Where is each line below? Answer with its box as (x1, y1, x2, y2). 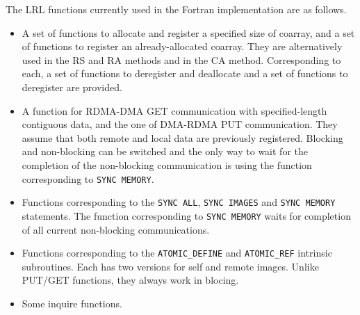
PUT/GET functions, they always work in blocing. (22, 273, 239, 287)
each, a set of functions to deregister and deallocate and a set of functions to (22, 66, 348, 81)
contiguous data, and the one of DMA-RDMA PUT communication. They (22, 117, 338, 131)
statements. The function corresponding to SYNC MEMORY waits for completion (22, 208, 351, 223)
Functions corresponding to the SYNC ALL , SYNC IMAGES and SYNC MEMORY (22, 195, 336, 209)
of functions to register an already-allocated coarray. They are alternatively (22, 39, 343, 54)
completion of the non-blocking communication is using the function (22, 157, 312, 172)
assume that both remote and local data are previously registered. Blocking (22, 130, 343, 145)
